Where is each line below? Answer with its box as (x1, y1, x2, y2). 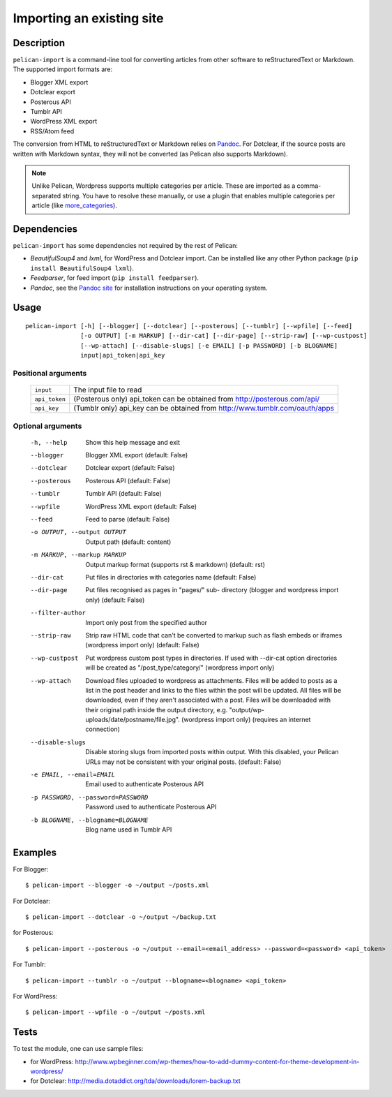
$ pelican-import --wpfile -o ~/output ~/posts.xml (25, 1008, 206, 1016)
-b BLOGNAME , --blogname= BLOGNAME (30, 816, 149, 824)
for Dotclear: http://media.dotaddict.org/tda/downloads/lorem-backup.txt (30, 1077, 241, 1085)
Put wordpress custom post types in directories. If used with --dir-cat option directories (85, 654, 338, 662)
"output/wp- (229, 705, 265, 714)
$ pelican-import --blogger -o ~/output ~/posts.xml (25, 881, 209, 890)
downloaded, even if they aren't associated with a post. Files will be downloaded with (85, 695, 331, 705)
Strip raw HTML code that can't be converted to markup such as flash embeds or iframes (85, 631, 342, 639)
